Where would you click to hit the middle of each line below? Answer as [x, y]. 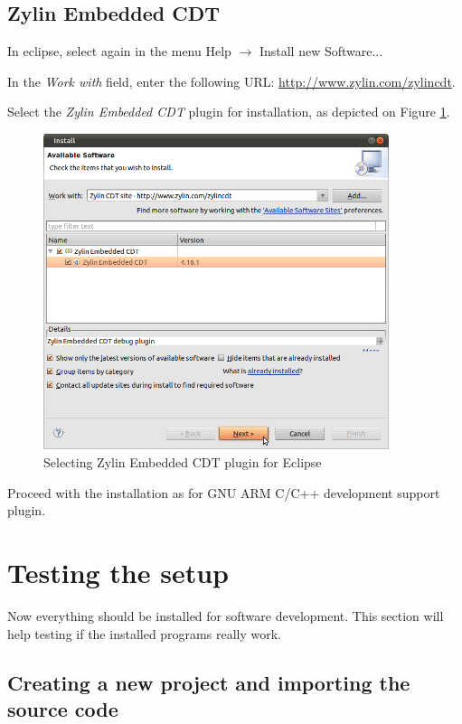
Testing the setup [118, 573]
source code [63, 708]
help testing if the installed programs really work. [144, 633]
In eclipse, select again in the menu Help [119, 51]
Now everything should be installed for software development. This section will [226, 615]
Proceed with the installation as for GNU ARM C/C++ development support [224, 492]
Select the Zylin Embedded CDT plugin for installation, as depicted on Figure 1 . [229, 112]
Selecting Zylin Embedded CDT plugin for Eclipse [183, 462]
